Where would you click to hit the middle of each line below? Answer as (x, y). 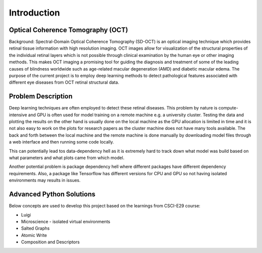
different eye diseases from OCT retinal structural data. (64, 82)
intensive (18, 115)
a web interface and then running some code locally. (61, 142)
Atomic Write (34, 235)
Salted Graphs (35, 228)
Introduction (34, 13)
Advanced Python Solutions (52, 194)
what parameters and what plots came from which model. (67, 158)
